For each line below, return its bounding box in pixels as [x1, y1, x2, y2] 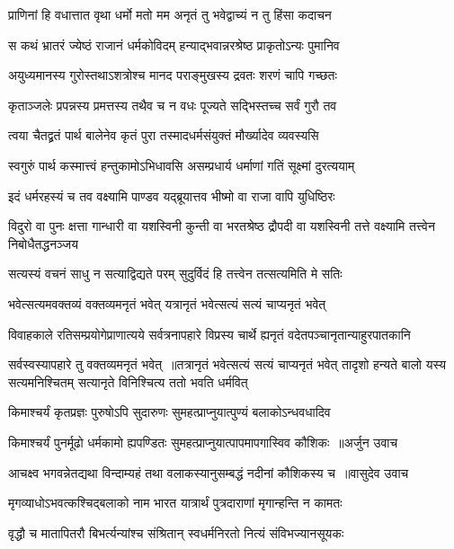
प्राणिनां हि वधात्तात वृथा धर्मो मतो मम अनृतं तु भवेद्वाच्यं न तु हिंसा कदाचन [8, 5, 332, 23]
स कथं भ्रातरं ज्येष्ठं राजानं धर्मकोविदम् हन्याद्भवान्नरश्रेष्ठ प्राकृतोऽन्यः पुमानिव [8, 35, 340, 54]
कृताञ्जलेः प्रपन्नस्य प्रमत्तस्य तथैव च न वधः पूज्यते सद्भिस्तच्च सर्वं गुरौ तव [8, 95, 337, 114]
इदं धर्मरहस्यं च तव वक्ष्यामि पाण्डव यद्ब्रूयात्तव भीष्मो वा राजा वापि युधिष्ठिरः [8, 186, 335, 205]
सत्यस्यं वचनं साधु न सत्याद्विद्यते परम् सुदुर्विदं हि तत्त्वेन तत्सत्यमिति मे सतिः [8, 264, 343, 283]
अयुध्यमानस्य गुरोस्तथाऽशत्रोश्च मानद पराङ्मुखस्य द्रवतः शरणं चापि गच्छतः [8, 66, 337, 84]
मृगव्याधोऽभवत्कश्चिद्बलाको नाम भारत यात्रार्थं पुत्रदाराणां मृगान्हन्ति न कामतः [8, 493, 343, 512]
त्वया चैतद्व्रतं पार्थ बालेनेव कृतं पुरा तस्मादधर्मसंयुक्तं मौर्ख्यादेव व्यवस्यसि [8, 126, 319, 145]
